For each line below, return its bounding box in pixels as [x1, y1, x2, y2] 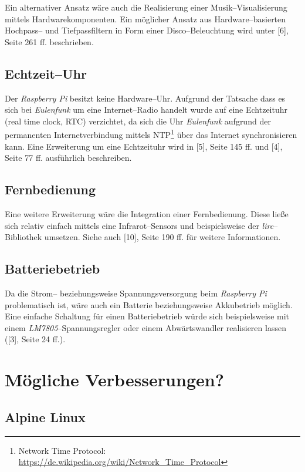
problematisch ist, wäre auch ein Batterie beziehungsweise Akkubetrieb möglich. [5, 298, 293, 311]
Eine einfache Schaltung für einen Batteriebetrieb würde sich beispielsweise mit [5, 310, 290, 322]
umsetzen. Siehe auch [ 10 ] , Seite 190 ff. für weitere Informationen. [44, 231, 281, 243]
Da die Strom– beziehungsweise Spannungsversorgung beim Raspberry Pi [5, 286, 267, 299]
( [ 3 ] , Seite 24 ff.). [5, 333, 66, 345]
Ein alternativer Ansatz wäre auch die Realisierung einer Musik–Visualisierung [5, 1, 287, 13]
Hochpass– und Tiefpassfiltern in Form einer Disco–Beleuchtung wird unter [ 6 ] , [5, 24, 289, 36]
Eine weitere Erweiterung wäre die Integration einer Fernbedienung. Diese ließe [5, 208, 289, 220]
